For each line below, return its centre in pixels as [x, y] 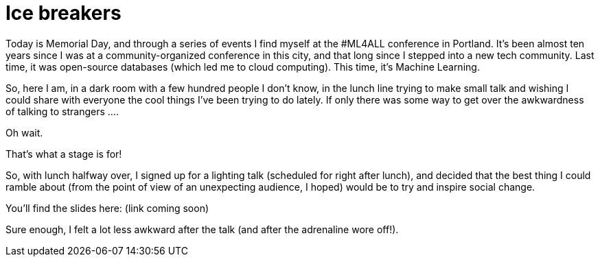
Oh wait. [24, 132]
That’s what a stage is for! [64, 154]
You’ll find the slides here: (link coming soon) [107, 208]
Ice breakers [64, 13]
